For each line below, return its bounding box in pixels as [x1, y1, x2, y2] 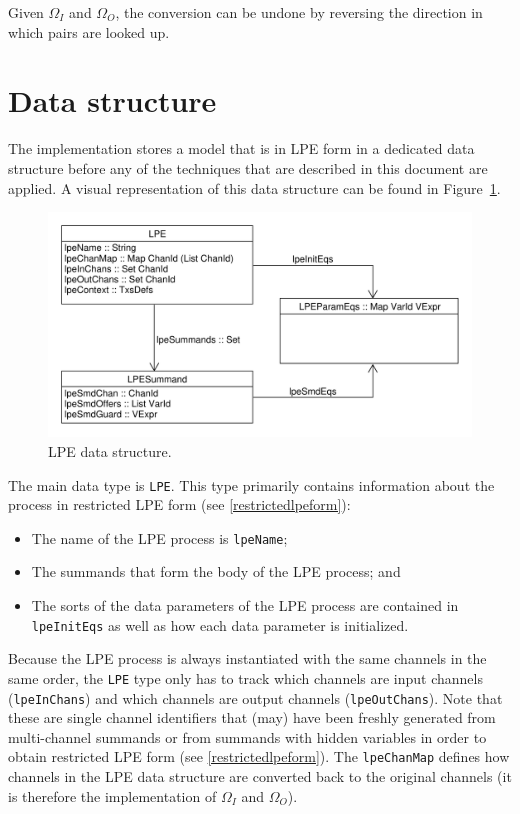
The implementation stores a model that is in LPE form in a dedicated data [8, 138, 475, 159]
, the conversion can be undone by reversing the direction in [115, 2, 483, 22]
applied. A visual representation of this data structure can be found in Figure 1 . [8, 177, 501, 198]
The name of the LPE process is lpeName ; [31, 527, 288, 548]
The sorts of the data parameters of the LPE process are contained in [31, 595, 459, 616]
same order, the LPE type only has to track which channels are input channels [8, 667, 483, 688]
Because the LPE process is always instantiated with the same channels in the [8, 648, 487, 669]
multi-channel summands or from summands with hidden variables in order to [8, 726, 487, 747]
